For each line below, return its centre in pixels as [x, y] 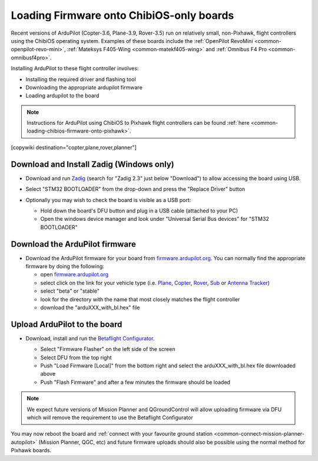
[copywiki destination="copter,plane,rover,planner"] [74, 147]
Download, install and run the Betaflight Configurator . [90, 338]
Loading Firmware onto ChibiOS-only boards [122, 15]
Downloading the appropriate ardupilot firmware [84, 87]
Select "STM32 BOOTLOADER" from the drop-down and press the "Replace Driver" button [135, 189]
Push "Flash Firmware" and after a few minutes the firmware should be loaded [135, 382]
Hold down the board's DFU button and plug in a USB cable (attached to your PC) [139, 210]
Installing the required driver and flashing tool [81, 79]
